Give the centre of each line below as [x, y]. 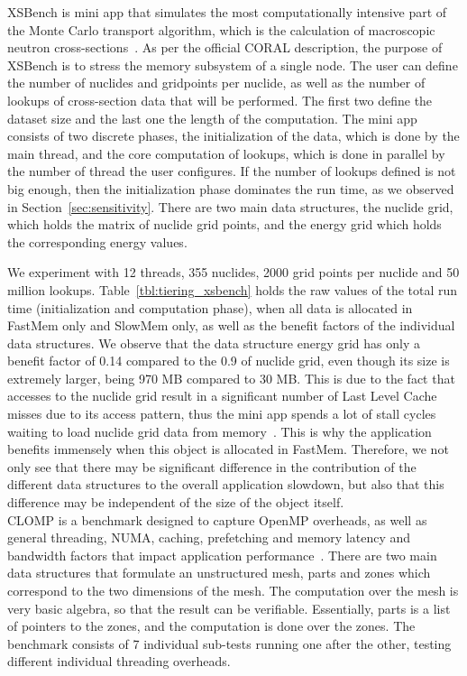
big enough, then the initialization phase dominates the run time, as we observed [231, 188]
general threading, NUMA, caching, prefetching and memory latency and [209, 537]
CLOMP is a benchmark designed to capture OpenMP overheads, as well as [217, 519]
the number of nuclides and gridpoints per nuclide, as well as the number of [216, 83]
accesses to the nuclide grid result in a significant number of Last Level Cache [222, 396]
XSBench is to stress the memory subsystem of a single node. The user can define [233, 65]
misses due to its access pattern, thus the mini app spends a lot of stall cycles [222, 414]
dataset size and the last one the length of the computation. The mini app [212, 118]
